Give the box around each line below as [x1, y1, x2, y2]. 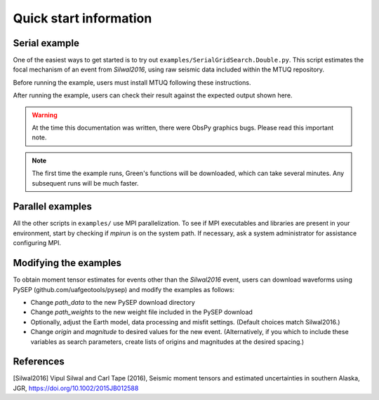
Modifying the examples [13, 257, 122, 269]
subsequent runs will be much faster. [32, 179, 139, 187]
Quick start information [13, 11, 152, 26]
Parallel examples [13, 200, 93, 213]
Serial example [13, 37, 80, 49]
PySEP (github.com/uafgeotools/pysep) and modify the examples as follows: [13, 285, 235, 294]
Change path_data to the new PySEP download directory [30, 298, 196, 306]
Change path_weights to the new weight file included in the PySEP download [30, 308, 253, 317]
